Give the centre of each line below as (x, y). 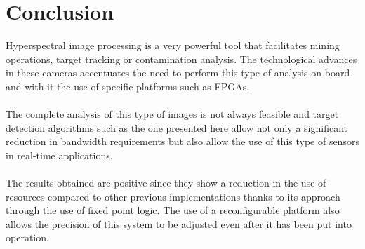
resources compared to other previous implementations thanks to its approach (173, 196)
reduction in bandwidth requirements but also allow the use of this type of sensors (182, 141)
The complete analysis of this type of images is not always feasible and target (172, 114)
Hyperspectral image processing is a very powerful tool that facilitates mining (173, 45)
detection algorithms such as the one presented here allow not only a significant (177, 127)
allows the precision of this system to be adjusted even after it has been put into (179, 223)
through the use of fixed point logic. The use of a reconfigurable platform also (173, 210)
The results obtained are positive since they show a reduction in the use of (166, 183)
